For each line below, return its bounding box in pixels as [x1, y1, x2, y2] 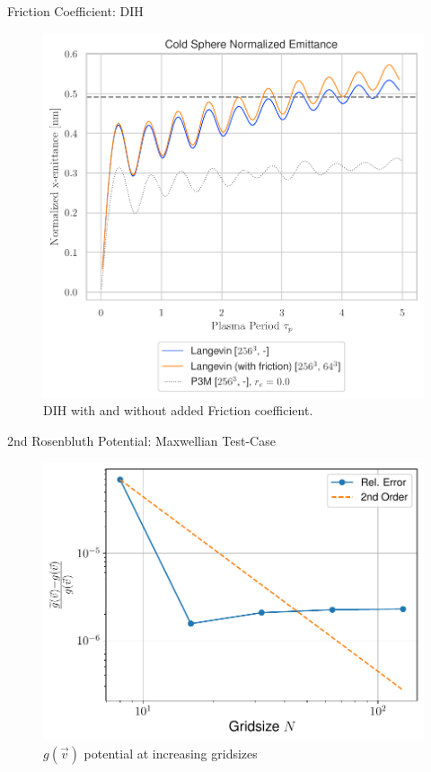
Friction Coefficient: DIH [7, 2, 144, 20]
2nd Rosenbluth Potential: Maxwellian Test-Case [7, 430, 276, 449]
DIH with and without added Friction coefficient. [43, 401, 313, 420]
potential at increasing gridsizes [84, 744, 258, 762]
